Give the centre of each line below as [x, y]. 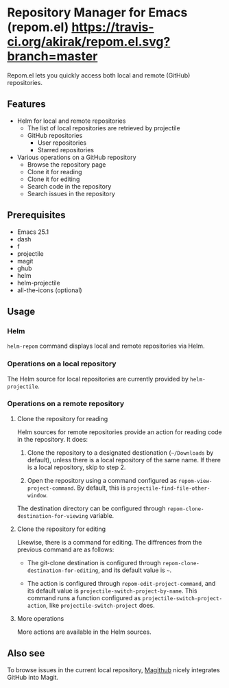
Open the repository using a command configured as [102, 480]
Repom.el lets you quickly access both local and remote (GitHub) [99, 75]
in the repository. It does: [52, 439]
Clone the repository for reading [62, 418]
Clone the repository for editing [61, 529]
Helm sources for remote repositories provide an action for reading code [120, 432]
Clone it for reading [55, 171]
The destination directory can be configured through [91, 508]
